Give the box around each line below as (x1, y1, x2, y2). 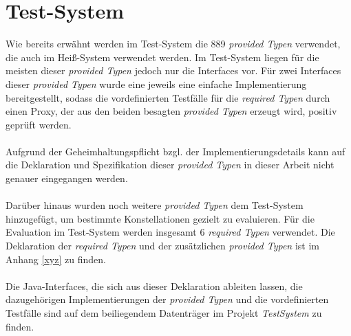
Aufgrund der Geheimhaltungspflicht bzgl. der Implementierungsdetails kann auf (6, 144, 345, 158)
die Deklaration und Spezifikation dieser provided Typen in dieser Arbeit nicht (6, 157, 334, 172)
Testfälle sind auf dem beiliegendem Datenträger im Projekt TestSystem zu (6, 306, 322, 320)
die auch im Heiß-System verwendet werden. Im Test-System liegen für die (6, 49, 319, 64)
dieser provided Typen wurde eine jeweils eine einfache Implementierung (6, 76, 307, 91)
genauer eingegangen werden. (6, 171, 128, 186)
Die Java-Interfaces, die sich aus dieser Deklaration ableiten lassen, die (6, 278, 303, 293)
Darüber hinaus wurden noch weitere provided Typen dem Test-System (6, 198, 304, 212)
